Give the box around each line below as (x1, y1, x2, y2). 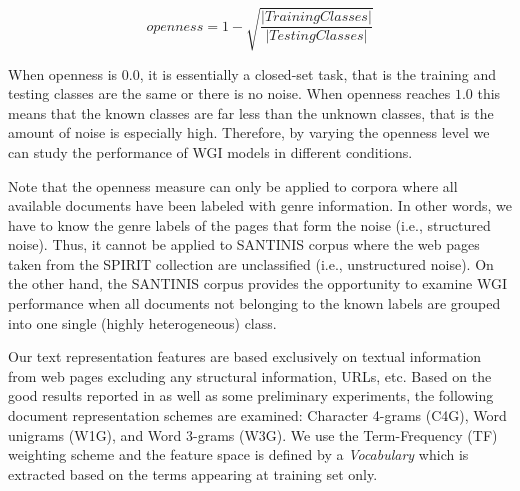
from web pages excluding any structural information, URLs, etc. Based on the (8, 365, 492, 386)
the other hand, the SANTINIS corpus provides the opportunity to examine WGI (8, 273, 507, 294)
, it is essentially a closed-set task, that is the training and (139, 63, 497, 84)
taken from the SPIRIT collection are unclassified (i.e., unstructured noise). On (8, 253, 494, 274)
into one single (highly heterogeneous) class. (8, 312, 277, 333)
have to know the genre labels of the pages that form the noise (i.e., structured (8, 214, 491, 235)
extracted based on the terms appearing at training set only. (8, 463, 378, 484)
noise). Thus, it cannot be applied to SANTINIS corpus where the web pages (8, 234, 480, 255)
